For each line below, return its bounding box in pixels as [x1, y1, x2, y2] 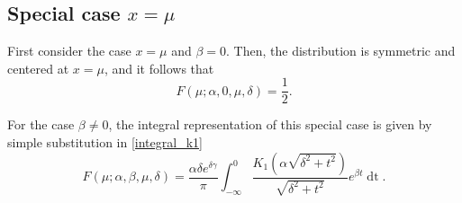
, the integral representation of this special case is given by [108, 115, 432, 134]
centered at [7, 58, 69, 77]
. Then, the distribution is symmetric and [226, 41, 456, 60]
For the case [7, 115, 75, 134]
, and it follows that [104, 58, 214, 77]
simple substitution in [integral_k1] [7, 133, 203, 152]
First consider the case [7, 41, 131, 60]
